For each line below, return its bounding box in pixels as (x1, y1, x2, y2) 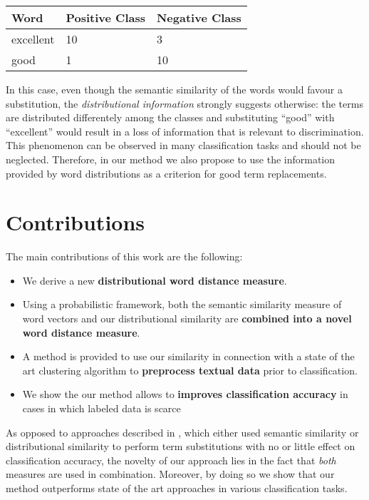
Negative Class (156, 9, 241, 26)
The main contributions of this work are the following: (6, 249, 243, 264)
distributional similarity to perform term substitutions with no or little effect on (6, 439, 355, 454)
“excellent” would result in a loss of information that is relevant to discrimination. (6, 123, 364, 138)
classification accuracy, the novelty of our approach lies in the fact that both (6, 452, 336, 467)
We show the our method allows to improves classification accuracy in (22, 387, 348, 402)
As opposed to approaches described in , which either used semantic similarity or (6, 424, 359, 439)
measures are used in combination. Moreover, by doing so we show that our (6, 466, 335, 481)
